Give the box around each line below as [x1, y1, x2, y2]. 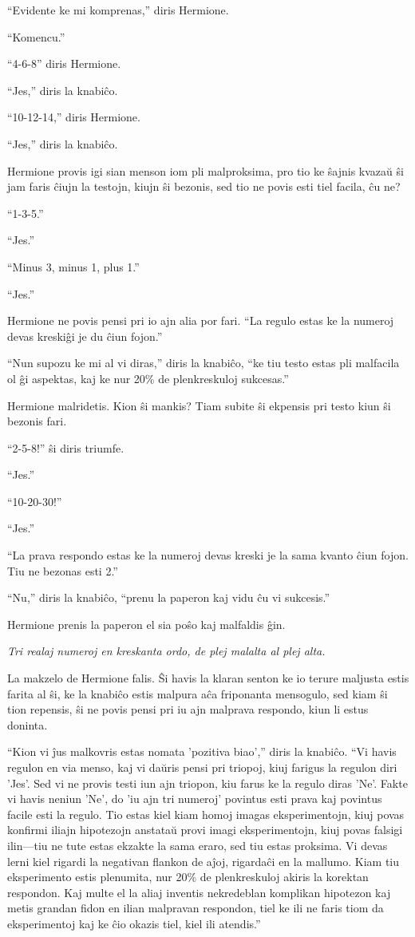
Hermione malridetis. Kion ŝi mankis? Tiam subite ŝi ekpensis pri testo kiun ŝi [7, 397, 391, 413]
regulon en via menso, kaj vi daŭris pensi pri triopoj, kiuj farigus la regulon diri [7, 759, 397, 775]
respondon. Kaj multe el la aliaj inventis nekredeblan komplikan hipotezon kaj [7, 884, 391, 900]
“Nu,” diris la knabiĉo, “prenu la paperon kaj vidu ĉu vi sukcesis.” [7, 589, 330, 606]
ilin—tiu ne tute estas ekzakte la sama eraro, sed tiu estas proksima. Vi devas [7, 836, 388, 853]
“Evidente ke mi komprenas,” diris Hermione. [7, 2, 229, 18]
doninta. [7, 716, 48, 733]
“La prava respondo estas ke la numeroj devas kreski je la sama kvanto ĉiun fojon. [7, 547, 409, 563]
